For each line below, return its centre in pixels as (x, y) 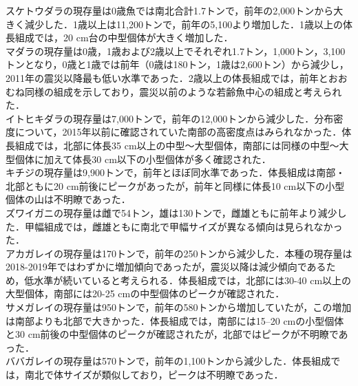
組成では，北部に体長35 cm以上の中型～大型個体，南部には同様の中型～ (177, 145)
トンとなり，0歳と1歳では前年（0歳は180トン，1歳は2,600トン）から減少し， (177, 64)
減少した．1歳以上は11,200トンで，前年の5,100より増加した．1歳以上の (183, 24)
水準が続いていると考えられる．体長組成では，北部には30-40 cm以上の (193, 280)
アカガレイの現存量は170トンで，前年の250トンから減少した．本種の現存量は (179, 253)
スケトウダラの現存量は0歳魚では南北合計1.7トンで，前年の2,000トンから (170, 10)
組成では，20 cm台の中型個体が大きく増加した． (124, 37)
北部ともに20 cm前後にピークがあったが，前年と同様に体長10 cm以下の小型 (175, 185)
